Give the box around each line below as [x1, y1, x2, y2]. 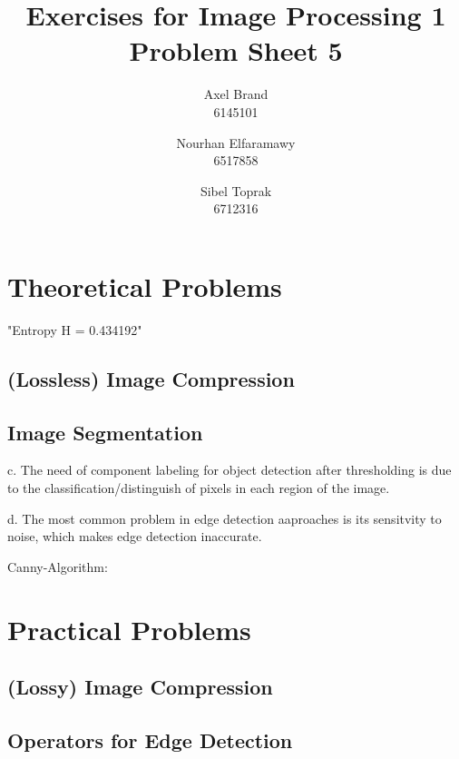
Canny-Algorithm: [7, 557, 108, 576]
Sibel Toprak [200, 181, 272, 200]
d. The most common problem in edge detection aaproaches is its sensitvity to [7, 508, 442, 527]
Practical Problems [7, 610, 251, 647]
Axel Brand [203, 84, 269, 103]
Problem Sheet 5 [129, 32, 343, 69]
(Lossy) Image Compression [7, 673, 273, 701]
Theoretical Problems [7, 267, 282, 304]
